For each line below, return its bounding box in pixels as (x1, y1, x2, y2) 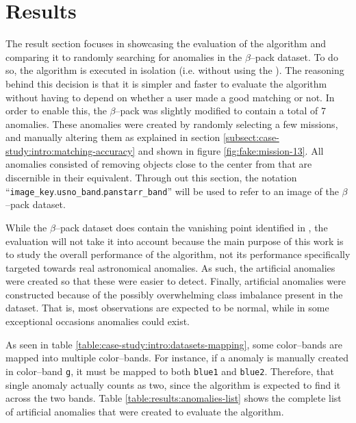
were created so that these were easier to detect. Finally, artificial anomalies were (5, 274, 346, 288)
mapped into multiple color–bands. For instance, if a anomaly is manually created (5, 350, 349, 365)
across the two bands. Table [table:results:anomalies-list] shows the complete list (5, 391, 342, 405)
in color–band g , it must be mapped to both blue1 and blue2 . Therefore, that (5, 363, 334, 378)
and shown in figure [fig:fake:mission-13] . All (138, 143, 324, 157)
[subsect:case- (222, 130, 279, 144)
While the (5, 220, 47, 234)
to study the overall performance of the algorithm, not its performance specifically (5, 247, 351, 261)
